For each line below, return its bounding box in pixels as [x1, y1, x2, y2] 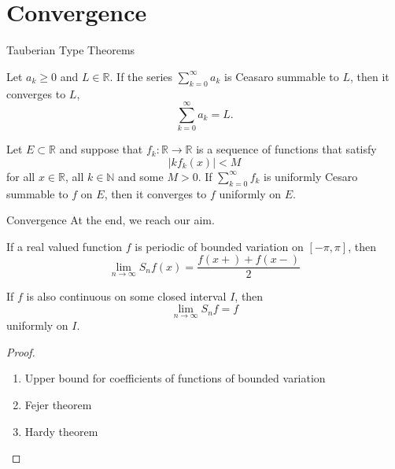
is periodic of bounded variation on [135, 238, 304, 254]
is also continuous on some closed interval [26, 288, 227, 305]
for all [6, 168, 35, 184]
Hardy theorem [24, 423, 98, 439]
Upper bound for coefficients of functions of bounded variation [24, 370, 326, 386]
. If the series [109, 68, 173, 84]
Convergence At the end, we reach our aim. [6, 212, 215, 228]
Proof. [6, 343, 35, 360]
